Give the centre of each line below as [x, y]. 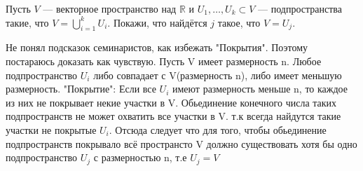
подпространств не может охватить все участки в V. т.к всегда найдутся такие [173, 116]
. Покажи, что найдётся [157, 22]
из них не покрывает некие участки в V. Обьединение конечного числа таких [171, 102]
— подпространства [300, 8]
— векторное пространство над [110, 8]
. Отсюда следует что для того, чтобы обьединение [218, 129]
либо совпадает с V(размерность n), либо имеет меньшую [218, 75]
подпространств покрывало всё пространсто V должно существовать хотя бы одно [181, 143]
